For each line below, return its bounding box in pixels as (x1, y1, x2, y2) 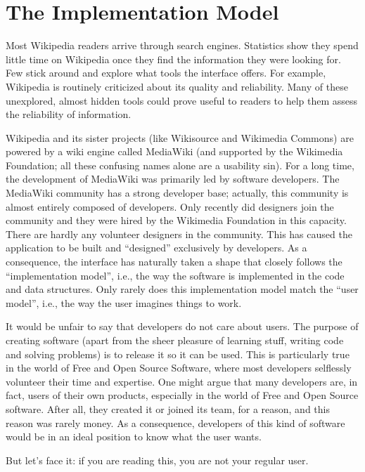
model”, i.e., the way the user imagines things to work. (6, 295, 242, 310)
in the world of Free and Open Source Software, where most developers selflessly (6, 360, 352, 375)
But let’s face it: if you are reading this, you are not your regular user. (6, 452, 309, 467)
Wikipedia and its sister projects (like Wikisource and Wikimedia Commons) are (6, 130, 354, 145)
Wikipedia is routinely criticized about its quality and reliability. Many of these (6, 79, 348, 93)
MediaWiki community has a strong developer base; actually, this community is (6, 185, 349, 200)
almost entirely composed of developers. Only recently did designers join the (6, 199, 334, 214)
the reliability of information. (6, 107, 132, 122)
